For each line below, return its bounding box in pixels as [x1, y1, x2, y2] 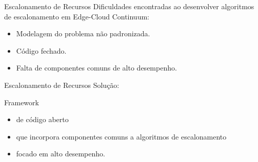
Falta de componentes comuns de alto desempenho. [16, 62, 177, 73]
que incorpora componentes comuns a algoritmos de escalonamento [16, 131, 227, 142]
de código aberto [16, 114, 69, 125]
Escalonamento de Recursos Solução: [4, 79, 120, 90]
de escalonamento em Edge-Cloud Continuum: [4, 11, 149, 21]
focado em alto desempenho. [16, 148, 105, 159]
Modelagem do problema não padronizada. [16, 28, 150, 39]
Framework [4, 97, 39, 107]
